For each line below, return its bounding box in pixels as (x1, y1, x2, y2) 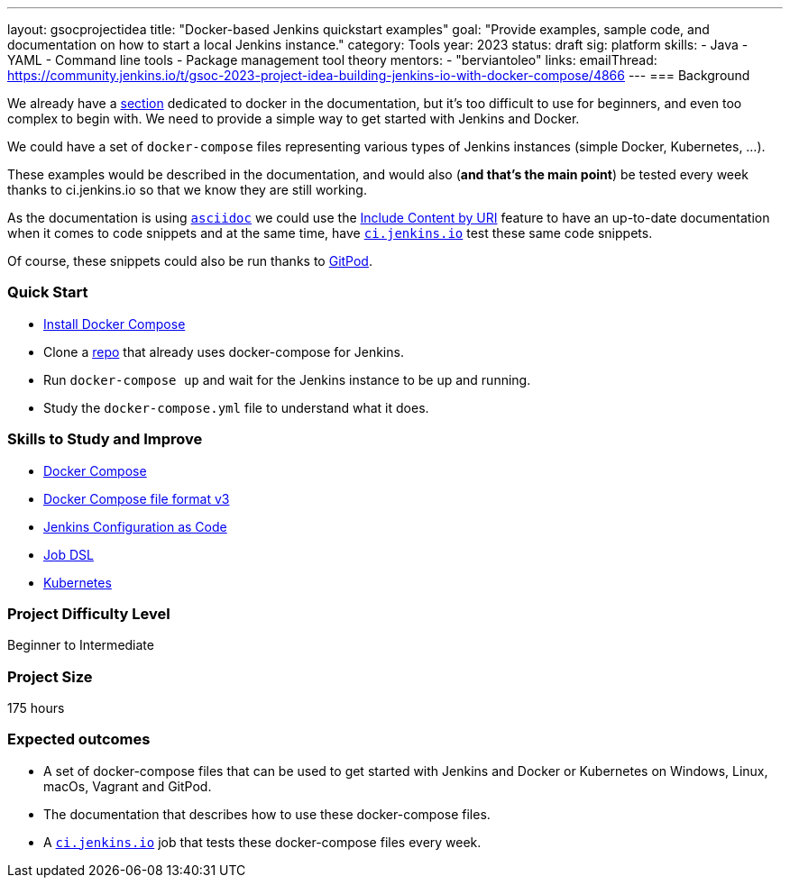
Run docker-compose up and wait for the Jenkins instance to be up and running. (43, 371, 531, 388)
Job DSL (43, 546, 94, 562)
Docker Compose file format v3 (43, 490, 230, 506)
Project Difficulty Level (7, 604, 170, 623)
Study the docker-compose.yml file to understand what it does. (43, 399, 429, 415)
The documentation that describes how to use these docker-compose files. (43, 806, 491, 822)
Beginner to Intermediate (7, 637, 154, 653)
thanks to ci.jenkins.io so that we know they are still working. (7, 182, 367, 197)
